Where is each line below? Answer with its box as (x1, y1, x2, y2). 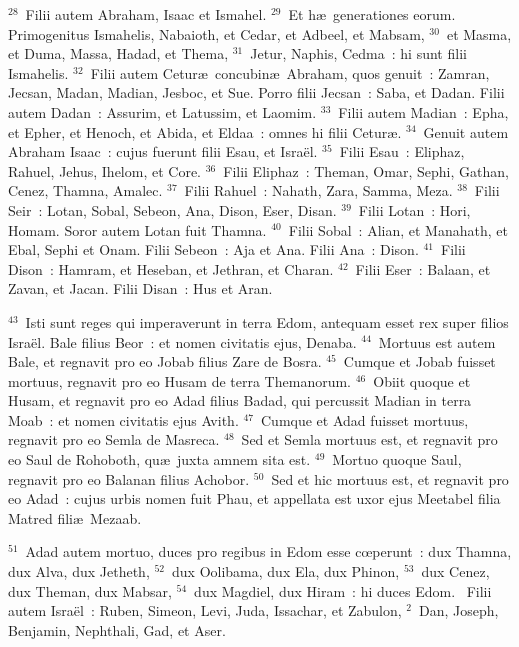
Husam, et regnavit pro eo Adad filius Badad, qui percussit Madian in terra (8, 390, 472, 411)
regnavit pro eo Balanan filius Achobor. (8, 468, 250, 489)
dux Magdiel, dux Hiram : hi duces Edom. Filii (194, 580, 492, 601)
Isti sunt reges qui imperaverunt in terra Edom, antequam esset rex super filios (25, 311, 509, 332)
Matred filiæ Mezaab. (8, 507, 142, 528)
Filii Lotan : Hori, (358, 199, 471, 220)
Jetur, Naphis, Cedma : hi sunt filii (250, 43, 467, 64)
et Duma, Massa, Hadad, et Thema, (8, 43, 229, 64)
